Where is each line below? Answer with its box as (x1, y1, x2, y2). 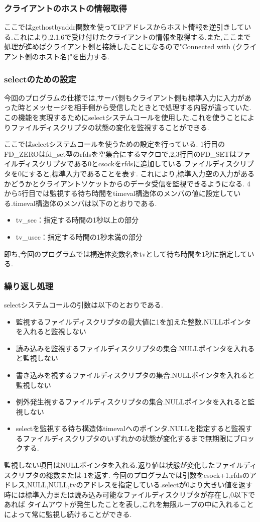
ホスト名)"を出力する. (39, 51, 110, 61)
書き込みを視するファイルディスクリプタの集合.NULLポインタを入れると (16, 369, 255, 380)
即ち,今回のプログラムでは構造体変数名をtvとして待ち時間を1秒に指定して (4, 248, 247, 259)
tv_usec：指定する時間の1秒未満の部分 (16, 231, 143, 242)
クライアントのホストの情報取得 (4, 2, 127, 14)
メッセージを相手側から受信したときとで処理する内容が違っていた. (32, 102, 251, 113)
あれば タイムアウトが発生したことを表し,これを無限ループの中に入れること (4, 499, 254, 509)
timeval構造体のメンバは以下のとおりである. (13, 197, 157, 208)
